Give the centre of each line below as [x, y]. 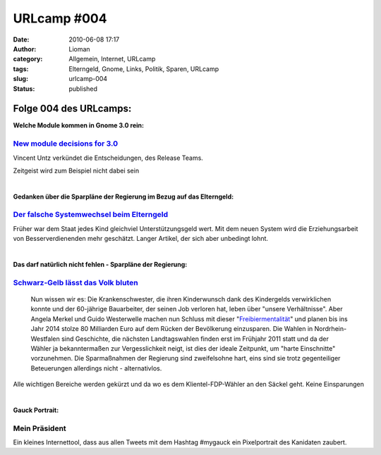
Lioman [80, 49]
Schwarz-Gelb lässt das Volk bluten [75, 282]
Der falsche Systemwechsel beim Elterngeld [91, 215]
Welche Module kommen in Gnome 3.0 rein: [79, 125]
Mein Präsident [40, 428]
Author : [25, 49]
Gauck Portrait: [36, 410]
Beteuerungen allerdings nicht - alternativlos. [96, 368]
